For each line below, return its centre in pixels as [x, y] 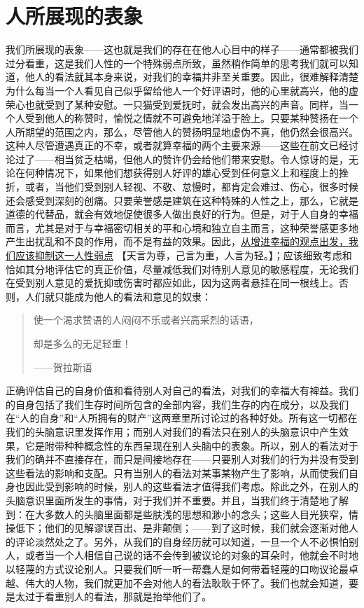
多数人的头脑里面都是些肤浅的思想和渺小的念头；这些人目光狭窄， [196, 514]
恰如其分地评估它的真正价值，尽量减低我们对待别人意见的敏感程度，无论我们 [182, 269]
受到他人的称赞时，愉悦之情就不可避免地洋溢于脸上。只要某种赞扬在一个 [191, 118]
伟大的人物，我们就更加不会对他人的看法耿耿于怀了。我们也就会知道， [187, 582]
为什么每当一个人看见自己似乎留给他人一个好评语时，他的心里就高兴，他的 [177, 90]
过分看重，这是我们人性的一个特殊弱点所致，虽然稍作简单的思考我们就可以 [177, 63]
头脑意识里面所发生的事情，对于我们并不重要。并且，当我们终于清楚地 [167, 500]
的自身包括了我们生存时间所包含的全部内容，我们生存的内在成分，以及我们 [177, 404]
